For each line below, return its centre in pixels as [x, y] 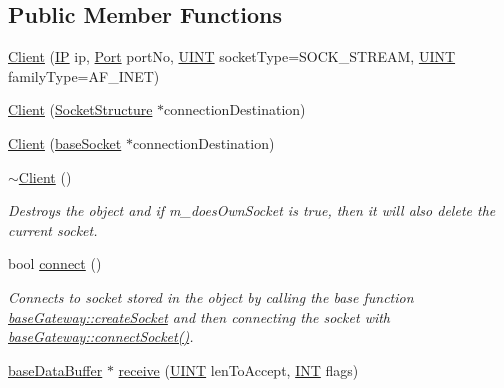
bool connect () [55, 263]
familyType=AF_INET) [84, 75]
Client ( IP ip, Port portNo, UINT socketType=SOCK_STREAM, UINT [232, 56]
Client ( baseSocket [65, 142]
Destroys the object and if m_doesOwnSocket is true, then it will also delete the [252, 210]
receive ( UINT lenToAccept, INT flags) [238, 369]
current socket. [53, 229]
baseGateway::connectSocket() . [101, 336]
